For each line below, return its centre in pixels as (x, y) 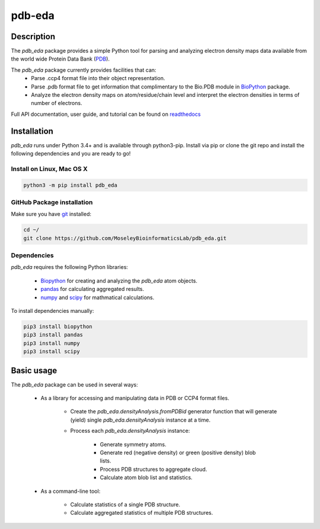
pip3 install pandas (53, 335)
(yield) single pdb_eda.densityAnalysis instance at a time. (140, 420)
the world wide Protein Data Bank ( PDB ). (60, 59)
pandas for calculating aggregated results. (92, 289)
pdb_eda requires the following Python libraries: (70, 267)
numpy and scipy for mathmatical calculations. (97, 297)
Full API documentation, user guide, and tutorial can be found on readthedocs (106, 114)
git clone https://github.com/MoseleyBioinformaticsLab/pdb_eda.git (125, 238)
